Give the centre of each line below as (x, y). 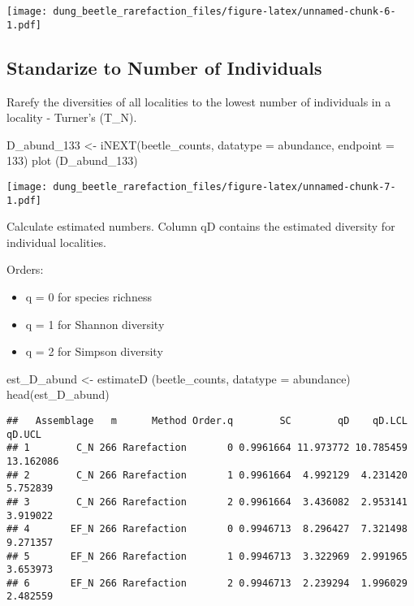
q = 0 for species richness (88, 296)
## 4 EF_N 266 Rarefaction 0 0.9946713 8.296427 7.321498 (207, 529)
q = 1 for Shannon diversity (95, 324)
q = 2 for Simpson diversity (94, 351)
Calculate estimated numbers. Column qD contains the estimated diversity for (201, 226)
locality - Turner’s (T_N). (72, 117)
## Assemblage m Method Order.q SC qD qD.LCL (207, 420)
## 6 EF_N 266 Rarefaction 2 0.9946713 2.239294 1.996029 (207, 583)
